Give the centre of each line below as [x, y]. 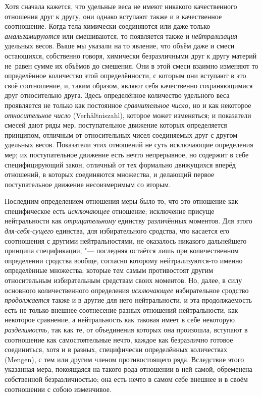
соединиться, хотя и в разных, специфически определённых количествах [116, 349]
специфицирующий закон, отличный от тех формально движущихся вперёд [120, 164]
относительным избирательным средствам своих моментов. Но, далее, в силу [123, 280]
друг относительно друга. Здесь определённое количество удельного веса [117, 95]
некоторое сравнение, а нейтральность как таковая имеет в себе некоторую [120, 320]
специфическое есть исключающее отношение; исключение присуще [110, 211]
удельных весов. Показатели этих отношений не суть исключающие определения [129, 145]
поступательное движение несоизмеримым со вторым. [88, 184]
